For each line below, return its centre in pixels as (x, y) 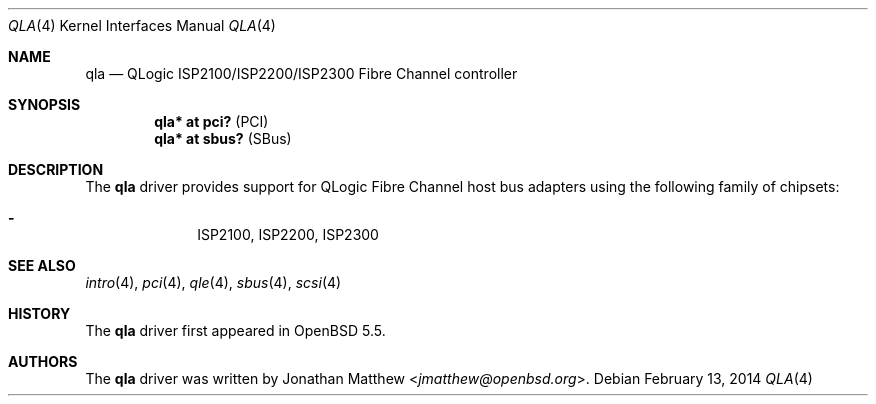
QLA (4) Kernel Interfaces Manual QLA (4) (142, 25)
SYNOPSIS (44, 104)
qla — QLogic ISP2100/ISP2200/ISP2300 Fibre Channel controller (301, 73)
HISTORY (39, 313)
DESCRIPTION (56, 169)
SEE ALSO (42, 265)
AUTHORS (43, 361)
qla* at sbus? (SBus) (223, 138)
